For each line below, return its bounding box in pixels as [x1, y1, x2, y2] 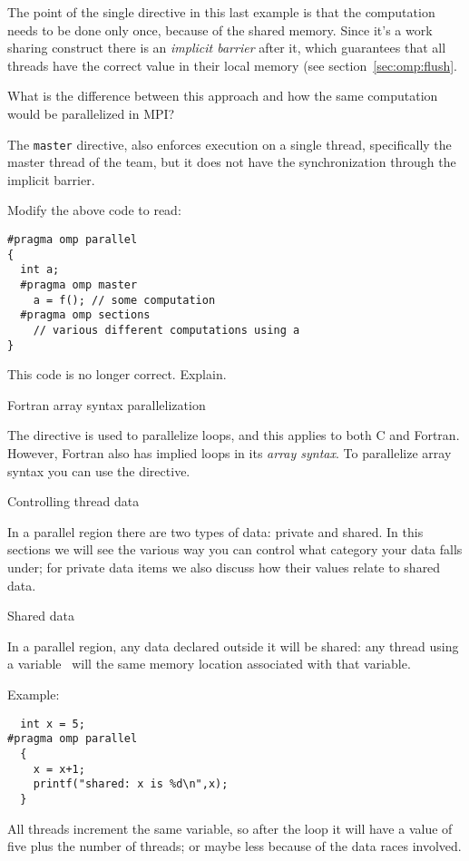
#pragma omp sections [20, 308, 151, 322]
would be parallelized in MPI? [7, 103, 175, 122]
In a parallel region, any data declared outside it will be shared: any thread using [7, 636, 459, 655]
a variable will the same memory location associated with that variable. [7, 654, 411, 673]
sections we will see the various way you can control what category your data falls [7, 540, 463, 559]
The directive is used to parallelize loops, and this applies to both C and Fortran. [7, 426, 460, 445]
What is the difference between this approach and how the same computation [7, 86, 438, 105]
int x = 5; [20, 717, 85, 730]
